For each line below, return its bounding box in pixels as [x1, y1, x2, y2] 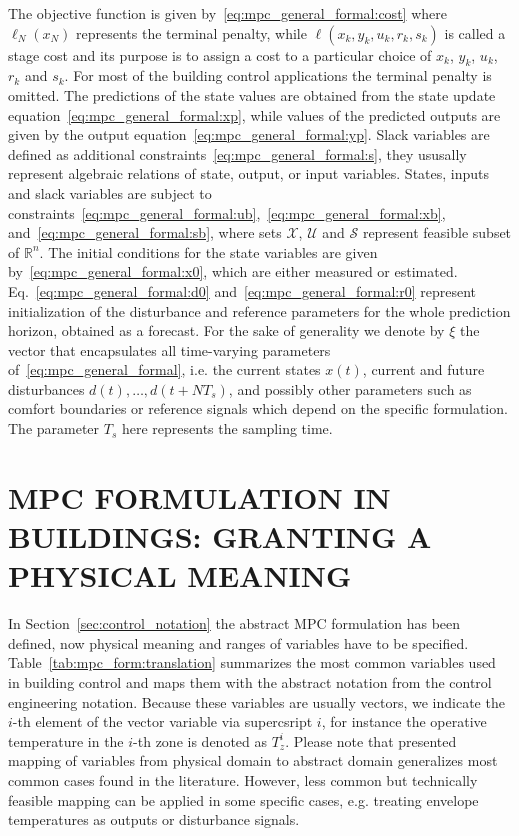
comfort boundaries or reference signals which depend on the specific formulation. [8, 398, 508, 419]
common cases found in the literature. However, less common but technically [8, 769, 478, 790]
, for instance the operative [321, 711, 487, 732]
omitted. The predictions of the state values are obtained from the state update [8, 84, 496, 105]
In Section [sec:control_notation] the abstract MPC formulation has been [8, 613, 461, 634]
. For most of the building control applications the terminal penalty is [64, 65, 492, 86]
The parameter [8, 418, 100, 439]
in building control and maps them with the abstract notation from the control [8, 671, 492, 692]
